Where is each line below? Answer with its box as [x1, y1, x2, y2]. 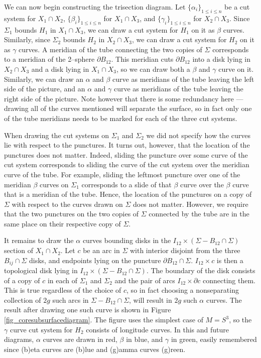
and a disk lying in [31, 63, 89, 74]
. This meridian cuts [111, 54, 174, 64]
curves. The [206, 294, 242, 305]
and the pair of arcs [114, 275, 175, 285]
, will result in [129, 294, 172, 305]
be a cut [224, 2, 250, 12]
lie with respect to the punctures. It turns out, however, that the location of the [4, 140, 250, 150]
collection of [4, 294, 41, 305]
